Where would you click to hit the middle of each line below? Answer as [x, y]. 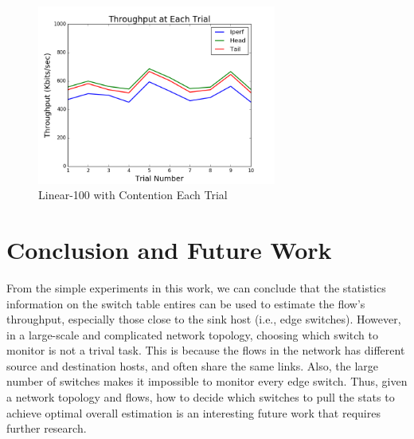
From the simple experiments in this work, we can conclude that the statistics [196, 287]
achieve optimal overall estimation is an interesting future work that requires [193, 412]
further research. [47, 428]
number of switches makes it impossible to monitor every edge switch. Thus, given [207, 381]
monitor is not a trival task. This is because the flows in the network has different [206, 350]
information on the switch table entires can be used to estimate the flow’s [186, 303]
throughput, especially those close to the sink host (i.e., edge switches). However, [204, 319]
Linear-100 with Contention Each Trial [133, 195]
